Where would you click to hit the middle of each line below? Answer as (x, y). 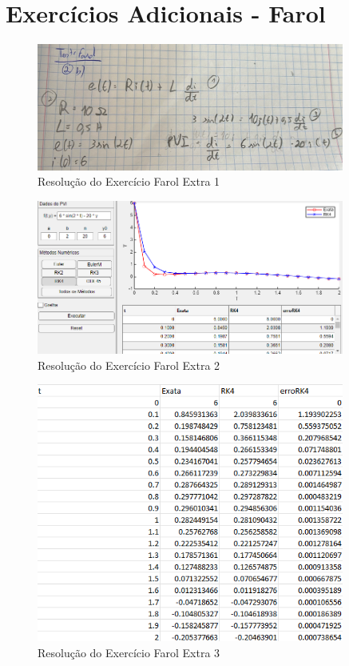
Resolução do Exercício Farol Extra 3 (129, 652)
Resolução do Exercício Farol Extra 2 (129, 365)
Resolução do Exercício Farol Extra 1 (129, 181)
